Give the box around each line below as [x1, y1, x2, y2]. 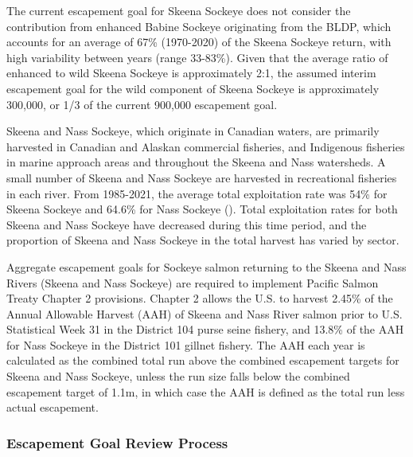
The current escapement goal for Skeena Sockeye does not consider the [6, 2, 351, 18]
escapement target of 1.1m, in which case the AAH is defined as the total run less [6, 383, 405, 400]
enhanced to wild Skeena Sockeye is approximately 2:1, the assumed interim [6, 64, 376, 81]
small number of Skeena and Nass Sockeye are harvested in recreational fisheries [6, 169, 397, 186]
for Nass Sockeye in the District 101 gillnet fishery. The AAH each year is [6, 336, 365, 353]
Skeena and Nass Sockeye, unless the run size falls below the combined [6, 368, 350, 385]
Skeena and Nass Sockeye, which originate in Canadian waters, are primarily [6, 123, 380, 139]
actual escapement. [6, 399, 99, 416]
